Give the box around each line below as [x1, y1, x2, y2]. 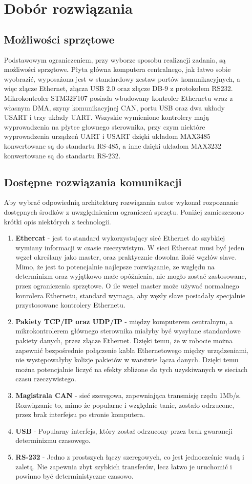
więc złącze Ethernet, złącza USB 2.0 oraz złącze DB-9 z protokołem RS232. [4, 83, 233, 93]
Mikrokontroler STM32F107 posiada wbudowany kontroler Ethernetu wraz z [4, 92, 233, 103]
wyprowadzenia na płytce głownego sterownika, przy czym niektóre [4, 121, 205, 132]
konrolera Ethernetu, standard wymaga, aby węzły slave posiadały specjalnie [15, 290, 246, 300]
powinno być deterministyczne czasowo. [15, 471, 134, 481]
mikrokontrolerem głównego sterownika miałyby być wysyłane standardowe [15, 326, 241, 336]
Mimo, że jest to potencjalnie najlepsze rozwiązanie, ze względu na [15, 261, 215, 271]
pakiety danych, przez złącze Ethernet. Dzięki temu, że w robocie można [15, 335, 233, 346]
